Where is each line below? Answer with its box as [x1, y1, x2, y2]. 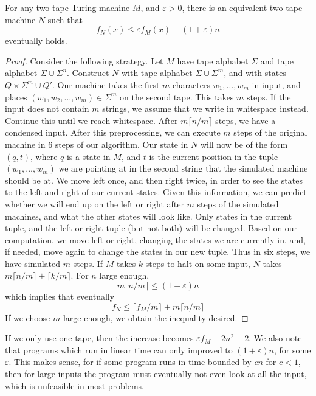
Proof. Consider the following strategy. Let [5, 54, 163, 67]
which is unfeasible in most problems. [5, 379, 145, 392]
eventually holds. [5, 34, 67, 47]
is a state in [66, 150, 111, 162]
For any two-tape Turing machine [5, 1, 130, 13]
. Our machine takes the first [52, 78, 160, 91]
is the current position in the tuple [149, 150, 278, 162]
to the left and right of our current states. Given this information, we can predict [5, 186, 307, 198]
